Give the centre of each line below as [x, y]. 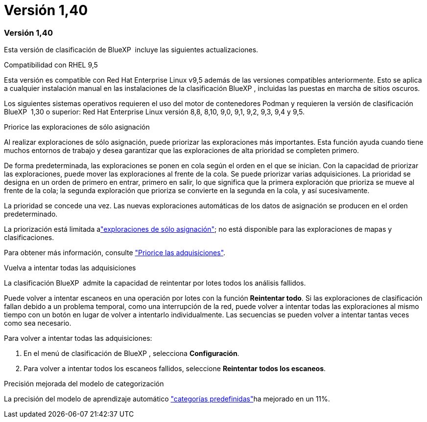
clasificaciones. [29, 238]
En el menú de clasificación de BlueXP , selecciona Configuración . [131, 354]
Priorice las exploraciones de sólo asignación [77, 127]
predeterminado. [31, 214]
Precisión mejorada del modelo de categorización [84, 384]
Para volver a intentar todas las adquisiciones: [78, 338]
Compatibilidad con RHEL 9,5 [51, 65]
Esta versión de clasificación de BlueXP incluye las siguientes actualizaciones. [131, 50]
